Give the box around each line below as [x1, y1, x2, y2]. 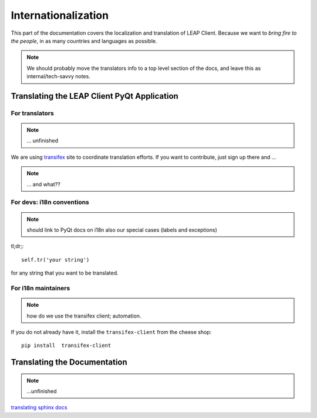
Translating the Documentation [11, 357, 127, 367]
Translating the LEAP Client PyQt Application [11, 91, 178, 101]
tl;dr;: [11, 243, 24, 250]
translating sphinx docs [11, 404, 68, 411]
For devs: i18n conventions [11, 198, 89, 206]
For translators [11, 109, 54, 117]
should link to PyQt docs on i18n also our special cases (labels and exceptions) [26, 226, 217, 233]
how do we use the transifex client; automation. [26, 312, 141, 319]
